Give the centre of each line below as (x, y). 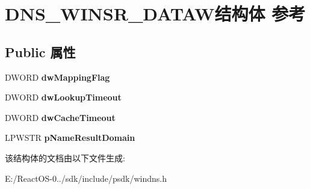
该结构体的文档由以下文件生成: (65, 157)
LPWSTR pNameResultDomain (70, 138)
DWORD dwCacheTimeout (60, 117)
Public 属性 (40, 51)
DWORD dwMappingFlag (57, 77)
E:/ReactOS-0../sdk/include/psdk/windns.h (86, 178)
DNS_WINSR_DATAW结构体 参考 (155, 14)
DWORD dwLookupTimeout (63, 97)
